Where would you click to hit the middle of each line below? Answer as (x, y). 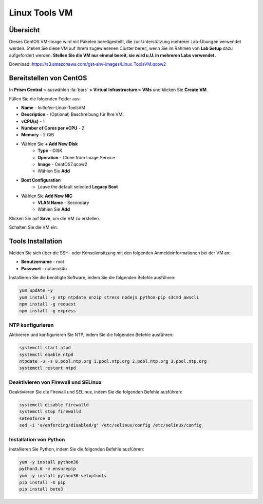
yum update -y (36, 290)
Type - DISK (50, 150)
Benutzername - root (43, 262)
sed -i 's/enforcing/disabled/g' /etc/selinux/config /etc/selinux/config (111, 425)
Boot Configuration (41, 180)
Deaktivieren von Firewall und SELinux (55, 382)
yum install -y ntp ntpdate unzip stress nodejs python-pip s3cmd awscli (109, 297)
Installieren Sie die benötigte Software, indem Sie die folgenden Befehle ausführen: (92, 278)
